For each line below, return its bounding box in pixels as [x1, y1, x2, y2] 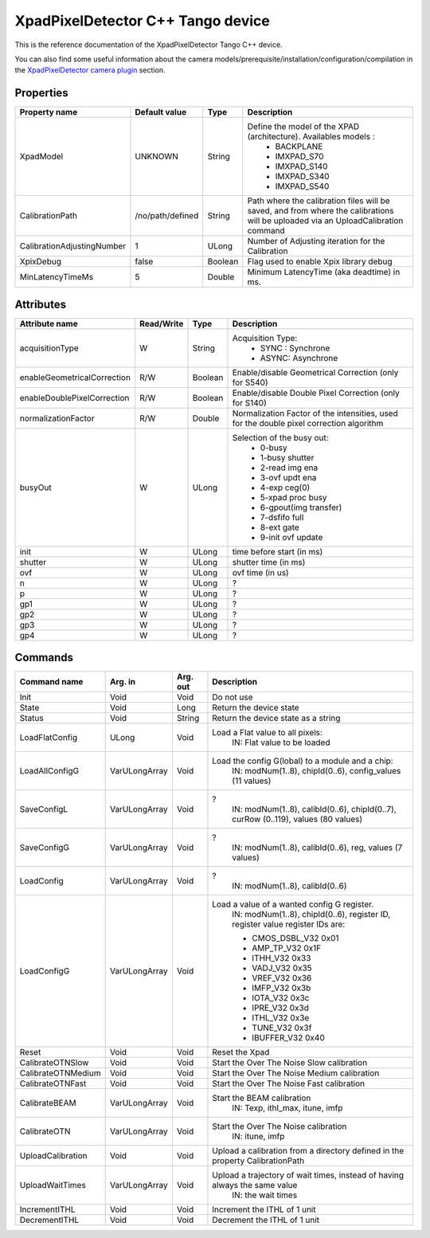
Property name [19, 107, 78, 118]
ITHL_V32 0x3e [252, 1013, 310, 1024]
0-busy [260, 442, 288, 453]
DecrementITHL [19, 1215, 80, 1226]
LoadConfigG [19, 966, 70, 977]
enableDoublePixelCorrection [19, 392, 130, 403]
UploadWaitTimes [19, 1180, 87, 1191]
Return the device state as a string [212, 713, 341, 724]
